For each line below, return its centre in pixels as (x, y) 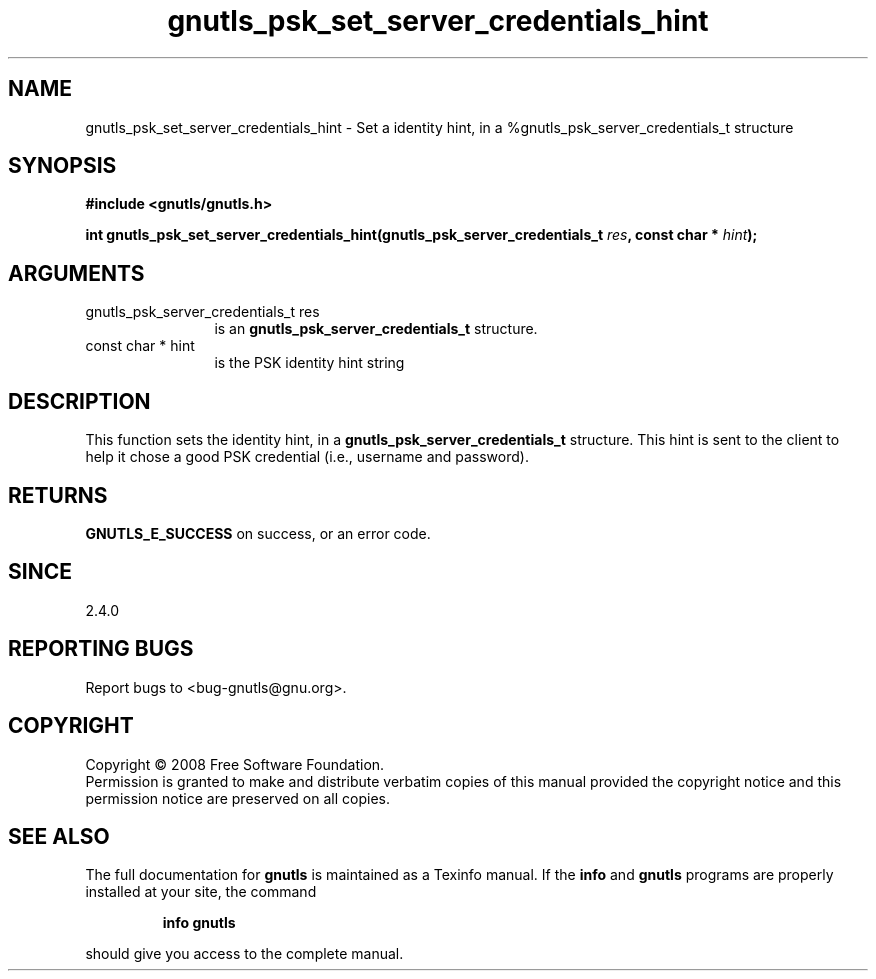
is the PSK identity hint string (309, 363)
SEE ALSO (59, 836)
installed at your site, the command (201, 892)
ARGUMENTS (76, 273)
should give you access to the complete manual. (244, 954)
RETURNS (58, 495)
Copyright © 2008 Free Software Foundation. (235, 764)
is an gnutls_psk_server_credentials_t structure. (376, 329)
